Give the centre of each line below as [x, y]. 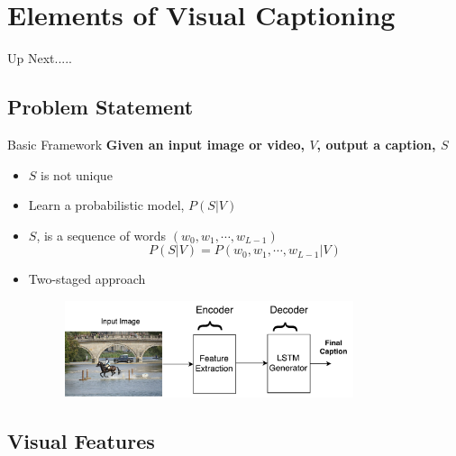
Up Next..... [40, 58]
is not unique [77, 174]
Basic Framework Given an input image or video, [156, 144]
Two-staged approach [87, 279]
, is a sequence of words [101, 235]
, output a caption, [376, 144]
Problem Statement [100, 107]
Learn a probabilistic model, [106, 205]
